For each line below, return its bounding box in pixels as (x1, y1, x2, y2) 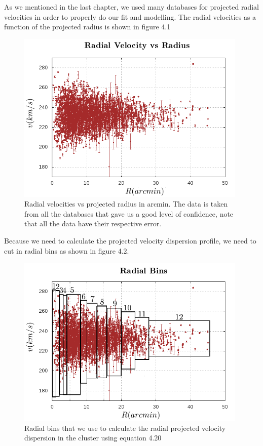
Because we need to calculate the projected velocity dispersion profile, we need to (4, 235, 256, 246)
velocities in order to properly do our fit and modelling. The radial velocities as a (4, 11, 256, 22)
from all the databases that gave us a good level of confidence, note (24, 208, 234, 219)
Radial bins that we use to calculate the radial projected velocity (24, 422, 226, 433)
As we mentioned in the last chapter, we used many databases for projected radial (4, 2, 259, 12)
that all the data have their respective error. (24, 218, 162, 229)
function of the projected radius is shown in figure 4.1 (4, 21, 171, 32)
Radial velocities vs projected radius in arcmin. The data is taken (24, 198, 228, 209)
